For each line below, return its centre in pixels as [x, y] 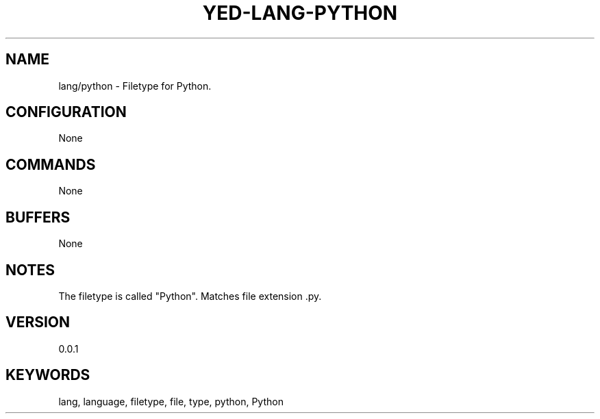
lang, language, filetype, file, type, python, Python [171, 401]
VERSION [38, 322]
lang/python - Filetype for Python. [135, 86]
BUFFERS [38, 217]
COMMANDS [51, 164]
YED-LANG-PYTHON [300, 13]
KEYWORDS [48, 375]
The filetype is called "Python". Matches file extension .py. [190, 296]
